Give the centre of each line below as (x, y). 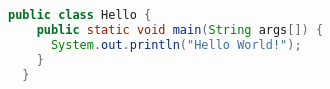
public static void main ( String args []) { (180, 29)
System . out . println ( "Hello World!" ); (176, 44)
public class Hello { (80, 15)
